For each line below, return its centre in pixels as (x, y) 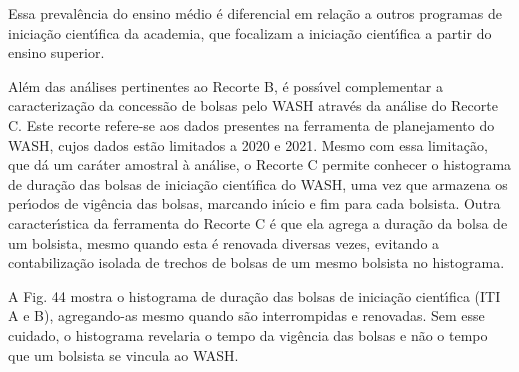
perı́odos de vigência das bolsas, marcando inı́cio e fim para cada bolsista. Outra (254, 203)
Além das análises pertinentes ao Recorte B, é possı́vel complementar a (225, 85)
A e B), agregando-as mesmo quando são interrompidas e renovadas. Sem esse (246, 315)
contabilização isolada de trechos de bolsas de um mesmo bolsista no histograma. (256, 262)
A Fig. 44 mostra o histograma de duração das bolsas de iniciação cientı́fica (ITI (254, 295)
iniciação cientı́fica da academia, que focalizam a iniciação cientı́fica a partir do (250, 32)
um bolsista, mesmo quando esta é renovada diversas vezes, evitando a (224, 242)
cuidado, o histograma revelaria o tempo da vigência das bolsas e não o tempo (248, 334)
